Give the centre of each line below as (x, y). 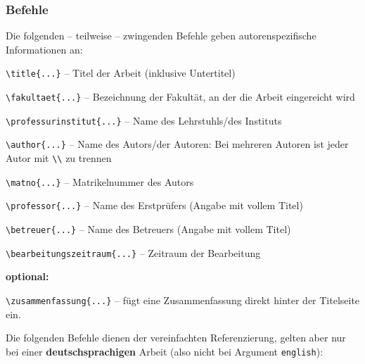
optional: (27, 276)
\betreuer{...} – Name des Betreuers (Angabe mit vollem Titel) (148, 229)
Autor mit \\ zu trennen (59, 158)
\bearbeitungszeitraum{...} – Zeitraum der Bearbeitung (133, 252)
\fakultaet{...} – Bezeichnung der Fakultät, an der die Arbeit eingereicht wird (180, 97)
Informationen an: (44, 49)
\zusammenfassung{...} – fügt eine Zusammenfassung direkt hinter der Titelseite (183, 300)
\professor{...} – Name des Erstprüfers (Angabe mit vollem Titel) (154, 205)
